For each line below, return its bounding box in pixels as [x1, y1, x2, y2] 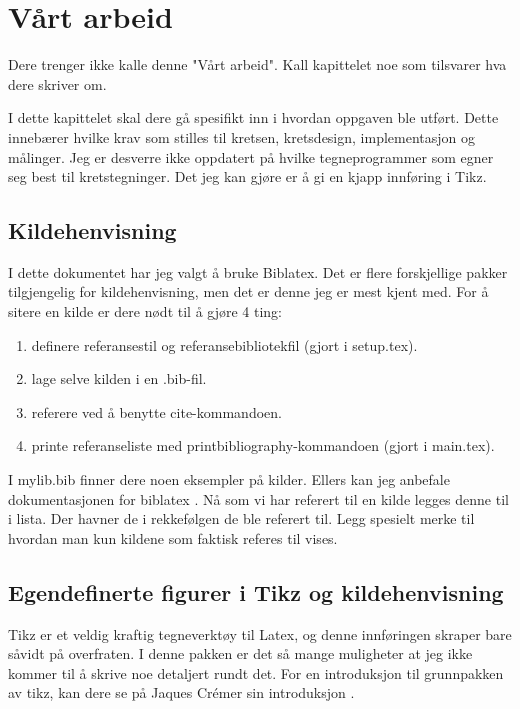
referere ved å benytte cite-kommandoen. [31, 401, 282, 422]
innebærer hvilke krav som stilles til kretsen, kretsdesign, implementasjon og [8, 126, 475, 147]
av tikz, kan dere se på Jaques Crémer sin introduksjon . [8, 682, 355, 703]
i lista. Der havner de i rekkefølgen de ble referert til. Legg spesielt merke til [8, 508, 475, 529]
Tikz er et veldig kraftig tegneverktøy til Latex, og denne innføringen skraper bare [8, 623, 512, 644]
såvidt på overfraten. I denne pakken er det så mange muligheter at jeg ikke [8, 643, 473, 664]
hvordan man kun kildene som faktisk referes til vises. [8, 527, 338, 548]
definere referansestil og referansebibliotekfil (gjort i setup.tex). [31, 334, 418, 355]
